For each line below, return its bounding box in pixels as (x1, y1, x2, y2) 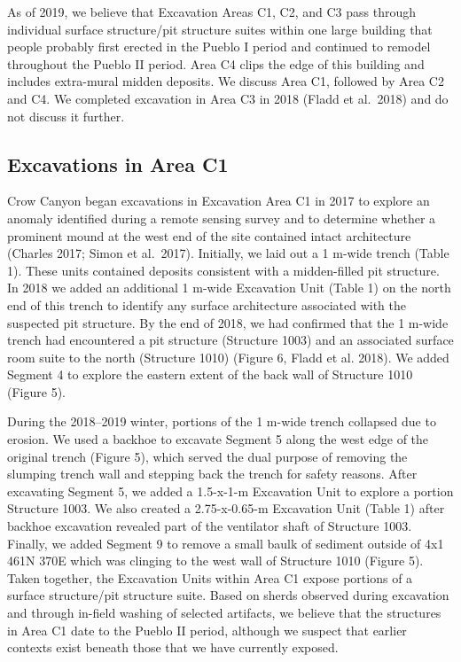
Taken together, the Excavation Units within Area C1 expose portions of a (7, 568, 413, 587)
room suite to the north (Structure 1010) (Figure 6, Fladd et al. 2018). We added (7, 347, 449, 366)
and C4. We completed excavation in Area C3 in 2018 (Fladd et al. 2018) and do (7, 89, 449, 107)
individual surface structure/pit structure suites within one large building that (7, 19, 433, 38)
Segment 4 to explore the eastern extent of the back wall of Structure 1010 (7, 365, 413, 384)
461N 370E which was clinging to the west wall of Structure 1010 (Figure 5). (7, 551, 424, 570)
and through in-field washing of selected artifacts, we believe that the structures (7, 604, 441, 622)
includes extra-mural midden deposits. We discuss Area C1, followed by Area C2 (7, 72, 444, 90)
